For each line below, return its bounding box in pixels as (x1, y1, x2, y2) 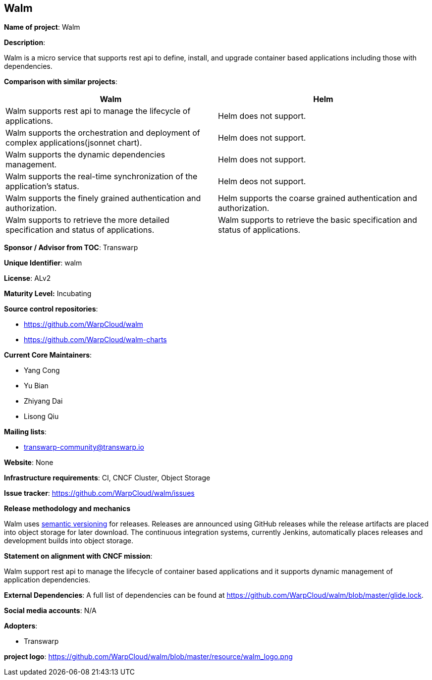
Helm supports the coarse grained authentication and (218, 193, 417, 204)
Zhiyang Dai (24, 397, 63, 406)
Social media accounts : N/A (4, 606, 97, 615)
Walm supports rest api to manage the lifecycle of (5, 106, 191, 116)
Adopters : (4, 622, 38, 630)
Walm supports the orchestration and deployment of (5, 128, 200, 138)
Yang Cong (24, 366, 60, 375)
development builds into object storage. (4, 536, 133, 545)
